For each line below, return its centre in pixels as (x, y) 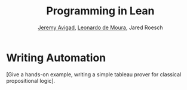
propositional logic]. (31, 80)
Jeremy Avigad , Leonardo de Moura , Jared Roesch (100, 27)
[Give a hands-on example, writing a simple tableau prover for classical (94, 74)
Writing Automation (56, 58)
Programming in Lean (100, 11)
